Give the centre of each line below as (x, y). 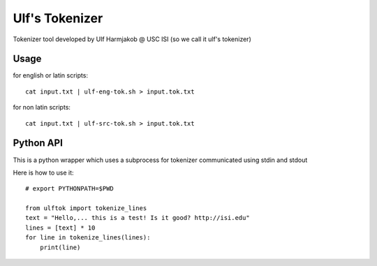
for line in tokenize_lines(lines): (88, 238)
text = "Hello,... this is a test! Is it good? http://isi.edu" (138, 218)
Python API (38, 143)
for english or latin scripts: (51, 75)
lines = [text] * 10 (60, 228)
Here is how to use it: (43, 172)
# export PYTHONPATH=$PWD (70, 189)
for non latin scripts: (42, 108)
